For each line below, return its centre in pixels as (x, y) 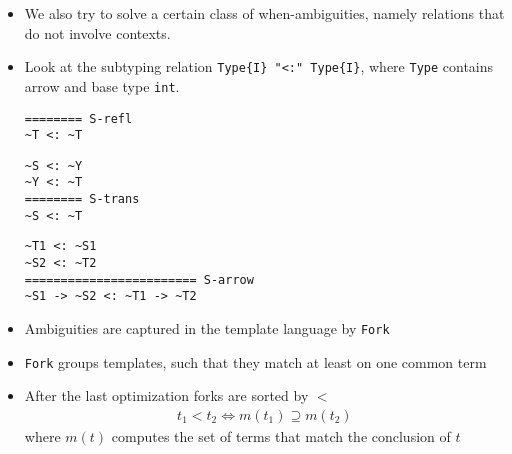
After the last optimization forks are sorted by (166, 395)
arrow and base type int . (102, 85)
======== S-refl (78, 118)
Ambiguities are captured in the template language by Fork (207, 328)
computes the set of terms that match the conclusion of (281, 436)
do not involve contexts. (97, 32)
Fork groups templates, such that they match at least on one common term (255, 361)
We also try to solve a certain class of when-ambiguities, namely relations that (264, 13)
